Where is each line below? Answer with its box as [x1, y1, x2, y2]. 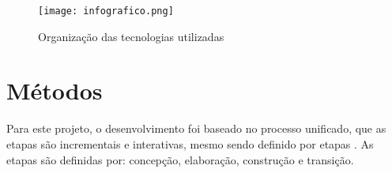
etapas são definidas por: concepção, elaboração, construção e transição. [6, 151, 354, 167]
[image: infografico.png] [38, 6, 174, 17]
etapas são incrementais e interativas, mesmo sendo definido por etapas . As [6, 135, 374, 152]
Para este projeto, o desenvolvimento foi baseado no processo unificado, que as [6, 120, 386, 137]
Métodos [6, 74, 103, 107]
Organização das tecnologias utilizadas [38, 28, 224, 44]
